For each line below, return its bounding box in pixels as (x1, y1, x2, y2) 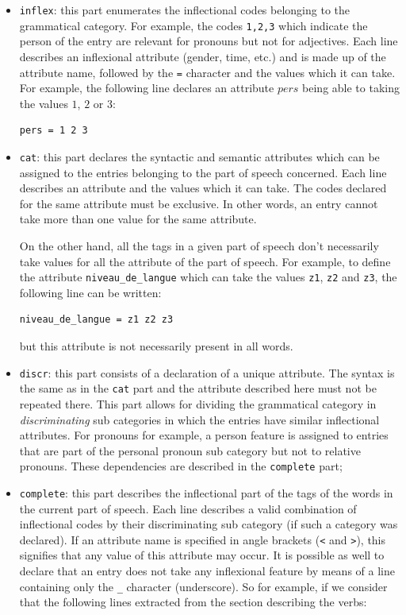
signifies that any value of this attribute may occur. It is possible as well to (19, 547, 385, 563)
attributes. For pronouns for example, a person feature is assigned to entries (19, 427, 389, 443)
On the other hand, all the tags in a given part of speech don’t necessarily (19, 237, 379, 253)
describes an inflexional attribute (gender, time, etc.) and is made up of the (19, 48, 386, 64)
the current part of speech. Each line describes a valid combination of (19, 500, 357, 516)
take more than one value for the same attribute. (19, 211, 257, 227)
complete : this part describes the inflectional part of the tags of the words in (19, 484, 393, 501)
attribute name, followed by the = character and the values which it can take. (19, 64, 396, 80)
